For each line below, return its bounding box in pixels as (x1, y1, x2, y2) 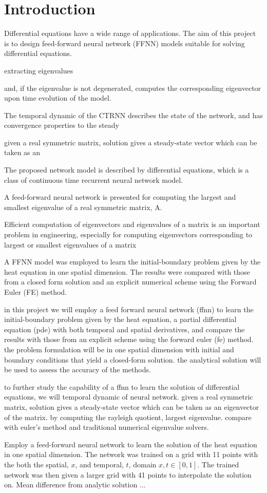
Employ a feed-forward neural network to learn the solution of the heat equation (4, 439, 257, 449)
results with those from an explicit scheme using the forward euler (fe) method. (4, 334, 254, 345)
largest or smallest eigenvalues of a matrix (4, 239, 137, 250)
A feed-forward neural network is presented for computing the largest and (4, 192, 236, 202)
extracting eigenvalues (4, 65, 73, 75)
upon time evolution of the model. (4, 92, 111, 103)
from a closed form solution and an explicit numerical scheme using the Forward (4, 276, 257, 287)
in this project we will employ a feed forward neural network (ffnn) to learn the (4, 304, 254, 314)
